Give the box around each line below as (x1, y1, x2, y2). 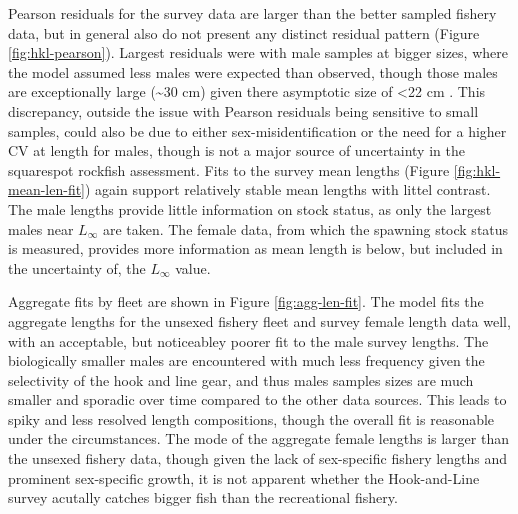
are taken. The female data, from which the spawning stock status (102, 218, 509, 239)
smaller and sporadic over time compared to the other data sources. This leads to (8, 389, 507, 410)
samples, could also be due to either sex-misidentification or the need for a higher (8, 120, 507, 141)
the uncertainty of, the (8, 257, 146, 278)
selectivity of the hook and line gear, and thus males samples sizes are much (8, 369, 474, 390)
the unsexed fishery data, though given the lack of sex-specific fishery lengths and (8, 448, 508, 469)
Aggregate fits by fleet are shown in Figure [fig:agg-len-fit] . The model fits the (8, 291, 484, 312)
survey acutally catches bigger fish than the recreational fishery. (8, 487, 398, 508)
